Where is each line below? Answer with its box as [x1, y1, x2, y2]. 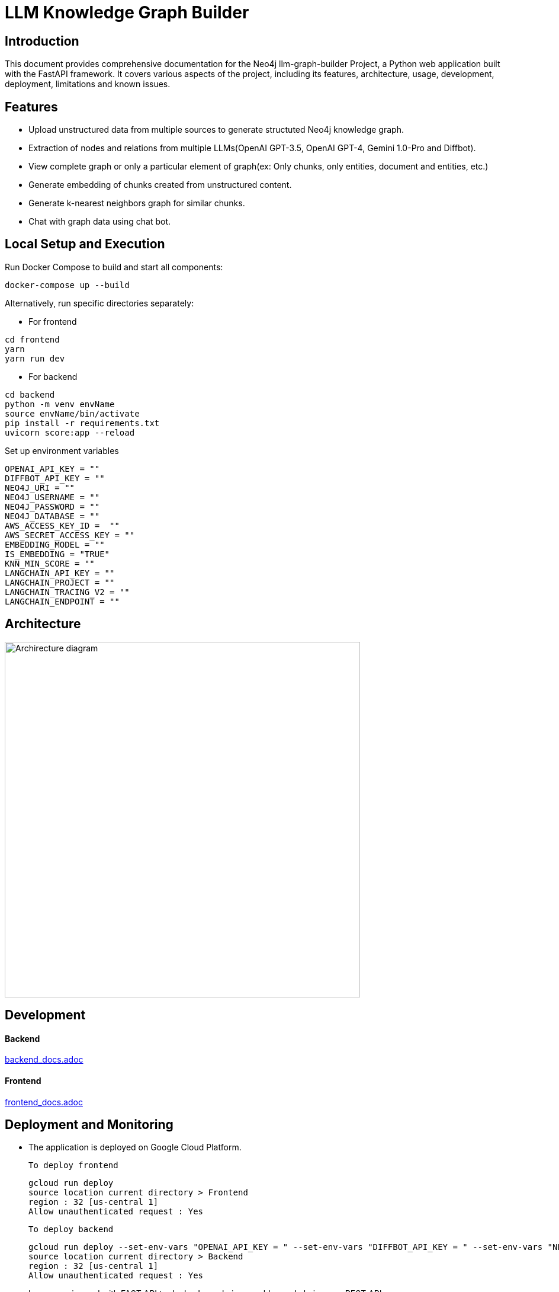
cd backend [5, 389, 55, 399]
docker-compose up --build [5, 280, 130, 290]
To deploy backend [28, 1224, 114, 1235]
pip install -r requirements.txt [5, 418, 160, 428]
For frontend [28, 316, 77, 327]
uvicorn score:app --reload [5, 427, 135, 437]
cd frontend [5, 334, 60, 344]
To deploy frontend [28, 1160, 118, 1171]
